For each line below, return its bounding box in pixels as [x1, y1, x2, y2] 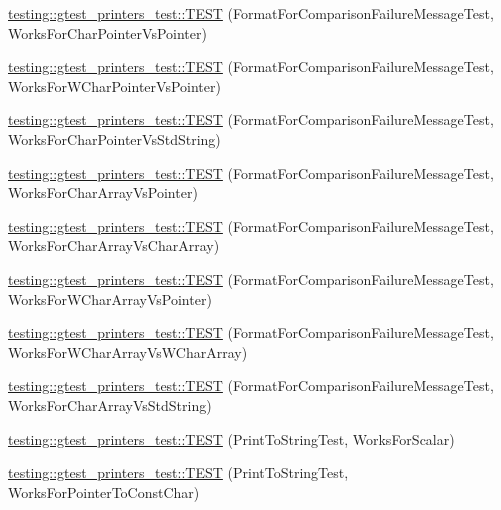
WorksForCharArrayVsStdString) [8, 394, 212, 415]
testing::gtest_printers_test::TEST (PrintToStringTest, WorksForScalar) [8, 428, 455, 449]
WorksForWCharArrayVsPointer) [8, 288, 212, 309]
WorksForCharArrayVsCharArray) [8, 235, 220, 256]
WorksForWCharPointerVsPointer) [8, 75, 221, 96]
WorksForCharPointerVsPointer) [8, 22, 207, 43]
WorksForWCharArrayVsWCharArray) [8, 341, 248, 362]
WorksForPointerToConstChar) [8, 481, 200, 502]
